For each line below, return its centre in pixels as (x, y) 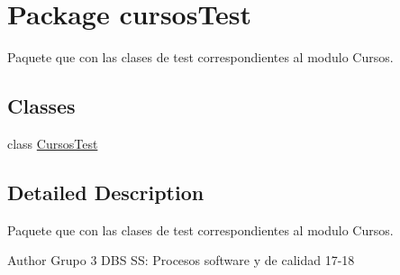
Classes (41, 106)
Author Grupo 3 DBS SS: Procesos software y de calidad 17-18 (181, 260)
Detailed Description (106, 192)
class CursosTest (53, 143)
